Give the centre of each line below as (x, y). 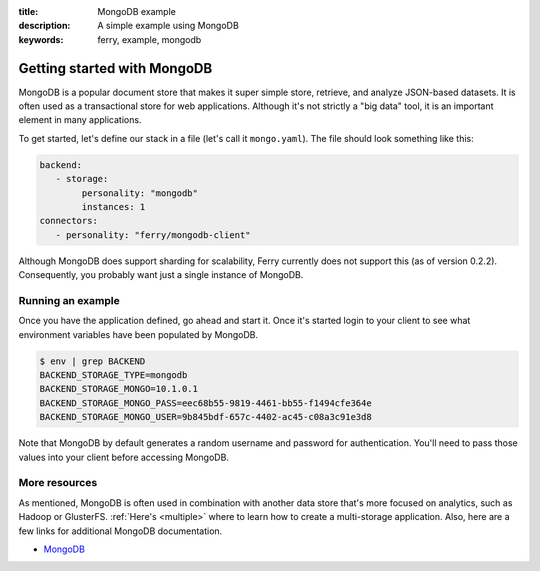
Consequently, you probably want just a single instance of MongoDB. (161, 275)
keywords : (41, 39)
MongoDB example (137, 11)
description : (44, 26)
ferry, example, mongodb (149, 39)
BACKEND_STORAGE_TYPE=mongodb (113, 375)
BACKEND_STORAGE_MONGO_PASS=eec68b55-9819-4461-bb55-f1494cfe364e (205, 403)
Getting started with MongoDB (115, 68)
